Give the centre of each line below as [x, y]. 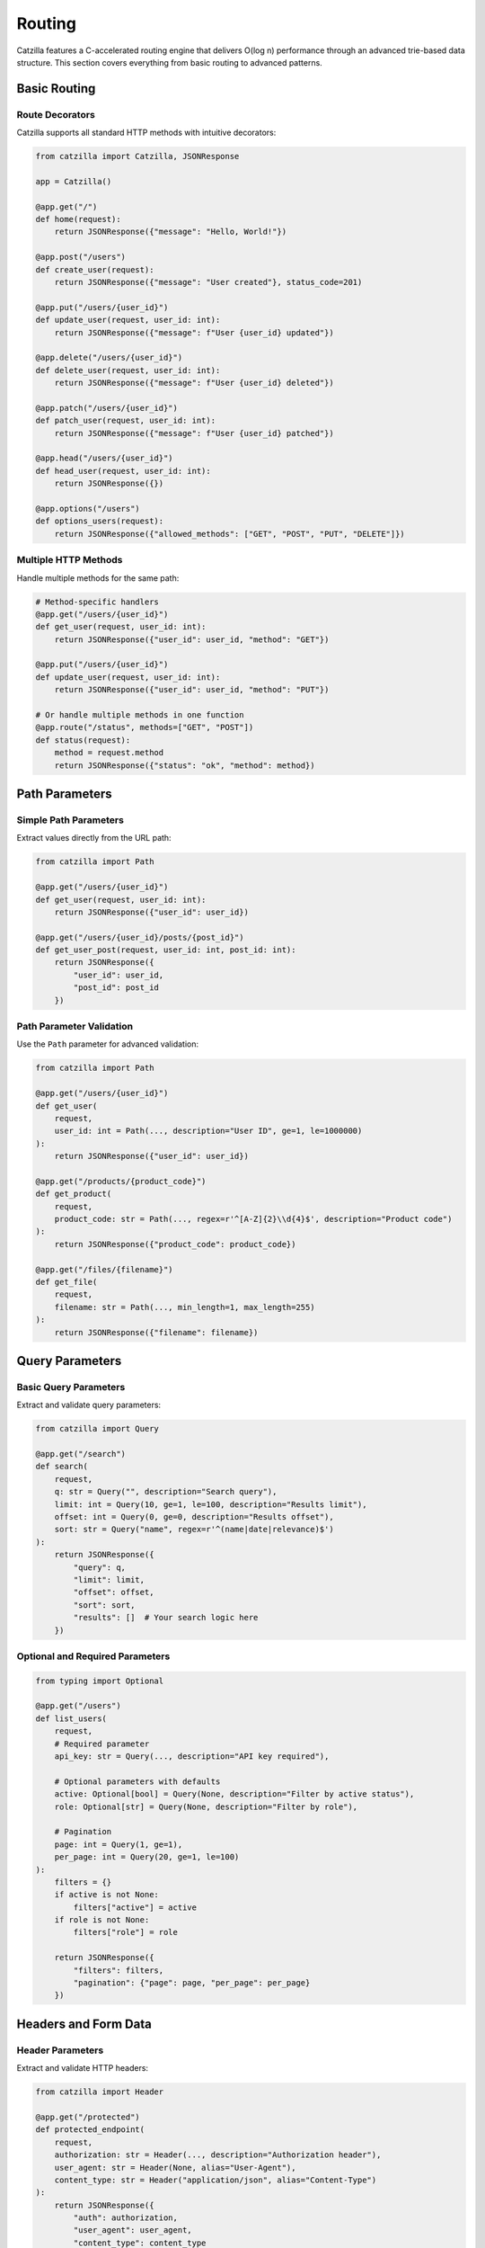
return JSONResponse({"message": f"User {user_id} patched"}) [194, 433]
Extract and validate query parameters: [89, 1405]
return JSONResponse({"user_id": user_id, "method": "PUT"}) [192, 690]
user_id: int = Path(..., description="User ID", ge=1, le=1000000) [208, 1131]
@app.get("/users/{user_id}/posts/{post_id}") [140, 937]
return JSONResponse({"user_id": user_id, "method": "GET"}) [192, 639]
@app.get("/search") [80, 1454]
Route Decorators [56, 114]
